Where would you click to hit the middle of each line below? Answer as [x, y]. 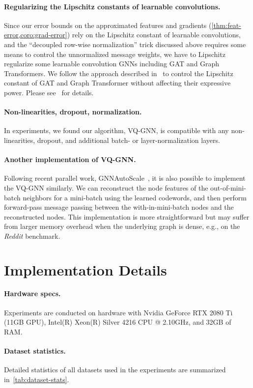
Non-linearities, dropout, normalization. [73, 112]
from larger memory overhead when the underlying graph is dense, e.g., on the [122, 226]
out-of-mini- [228, 187]
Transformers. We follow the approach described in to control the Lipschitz [119, 73]
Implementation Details [85, 269]
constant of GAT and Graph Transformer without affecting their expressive [117, 83]
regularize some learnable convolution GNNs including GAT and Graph [112, 64]
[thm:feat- [226, 25]
